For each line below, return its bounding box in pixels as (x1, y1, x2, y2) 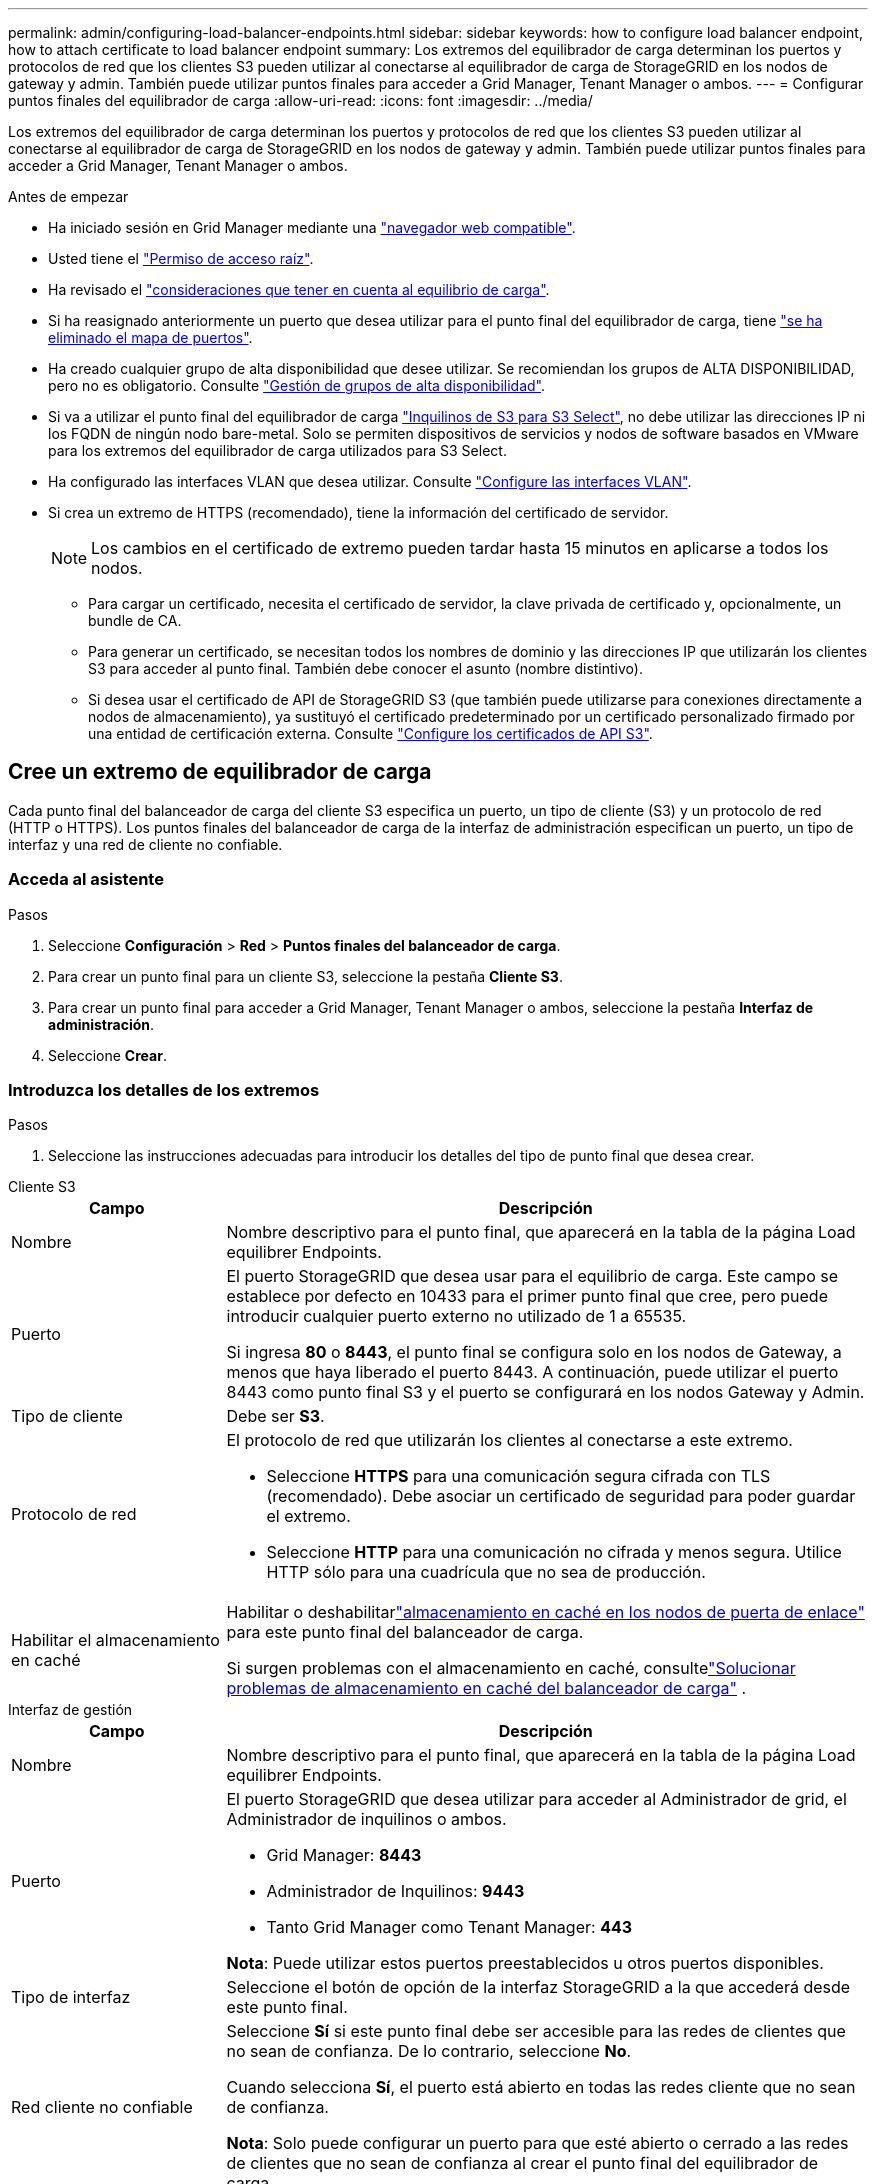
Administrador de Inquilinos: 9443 (266, 1881, 525, 1902)
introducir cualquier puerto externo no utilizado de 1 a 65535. (226, 1306, 687, 1327)
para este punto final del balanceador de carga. (226, 1622, 584, 1643)
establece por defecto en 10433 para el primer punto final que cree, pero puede (226, 1286, 828, 1307)
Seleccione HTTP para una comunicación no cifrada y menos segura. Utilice (266, 1542, 842, 1563)
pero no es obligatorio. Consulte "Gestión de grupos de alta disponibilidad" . (48, 377, 546, 394)
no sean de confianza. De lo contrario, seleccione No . (226, 2041, 632, 2062)
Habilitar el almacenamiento (11, 1630, 220, 1651)
